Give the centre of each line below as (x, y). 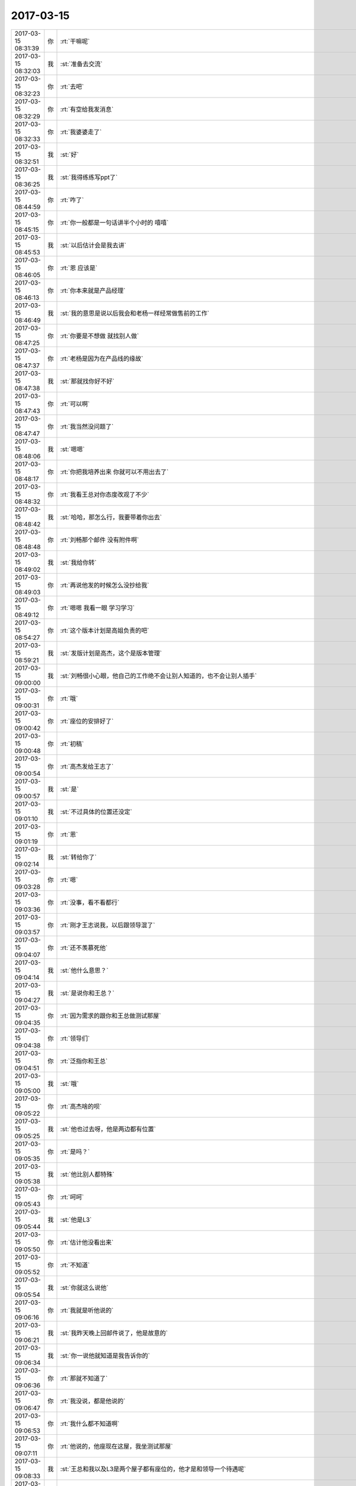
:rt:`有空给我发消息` (87, 109)
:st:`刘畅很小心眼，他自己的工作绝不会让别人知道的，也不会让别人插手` (159, 676)
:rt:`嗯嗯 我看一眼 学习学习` (97, 607)
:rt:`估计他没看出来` (87, 1242)
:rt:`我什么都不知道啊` (90, 1424)
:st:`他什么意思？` (85, 970)
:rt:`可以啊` (75, 404)
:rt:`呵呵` (72, 1197)
